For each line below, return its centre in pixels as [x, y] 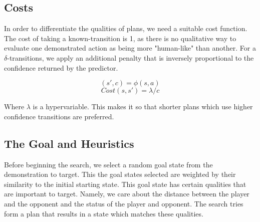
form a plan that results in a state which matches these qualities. [104, 213]
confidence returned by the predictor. [61, 67]
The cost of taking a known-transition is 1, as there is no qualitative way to [120, 38]
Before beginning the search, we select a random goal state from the [108, 164]
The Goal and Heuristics [69, 143]
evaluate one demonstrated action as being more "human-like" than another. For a [130, 48]
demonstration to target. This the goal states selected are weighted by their [120, 174]
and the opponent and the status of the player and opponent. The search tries [124, 203]
